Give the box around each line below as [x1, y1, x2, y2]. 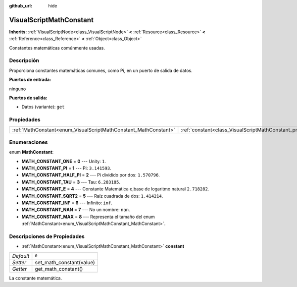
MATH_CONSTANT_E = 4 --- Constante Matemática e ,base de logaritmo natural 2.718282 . [21, 186, 209, 192]
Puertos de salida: [9, 95, 48, 101]
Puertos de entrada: [9, 77, 51, 83]
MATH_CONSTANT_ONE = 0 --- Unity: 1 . [21, 158, 106, 164]
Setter [12, 259, 27, 266]
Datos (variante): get [21, 104, 65, 110]
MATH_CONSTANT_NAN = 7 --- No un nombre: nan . [21, 207, 130, 213]
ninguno [9, 86, 26, 92]
